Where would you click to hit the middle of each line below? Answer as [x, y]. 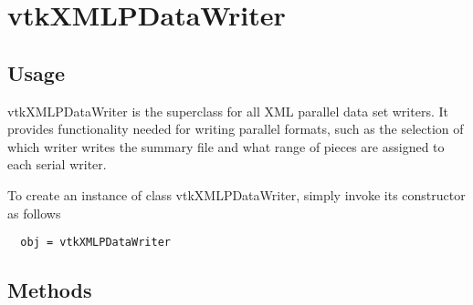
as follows [34, 213]
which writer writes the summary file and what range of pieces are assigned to [226, 146]
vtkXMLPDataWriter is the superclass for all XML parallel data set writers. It [228, 111]
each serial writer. [57, 164]
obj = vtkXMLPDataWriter [95, 243]
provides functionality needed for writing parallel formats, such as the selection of [236, 129]
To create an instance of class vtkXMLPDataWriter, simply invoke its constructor [236, 194]
